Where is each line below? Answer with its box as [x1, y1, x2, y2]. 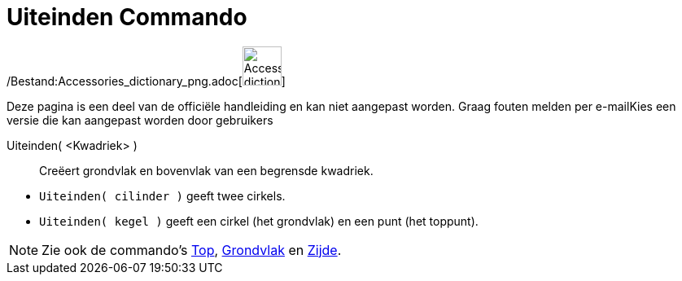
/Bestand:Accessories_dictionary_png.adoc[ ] [7, 73, 286, 88]
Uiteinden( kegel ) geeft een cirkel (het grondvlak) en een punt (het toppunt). [39, 213, 479, 228]
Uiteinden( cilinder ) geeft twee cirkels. [39, 188, 286, 203]
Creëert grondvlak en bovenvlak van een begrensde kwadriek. [39, 163, 374, 178]
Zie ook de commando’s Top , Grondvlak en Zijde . [42, 241, 342, 258]
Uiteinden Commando [7, 3, 247, 31]
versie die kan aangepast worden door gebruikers [7, 112, 273, 127]
